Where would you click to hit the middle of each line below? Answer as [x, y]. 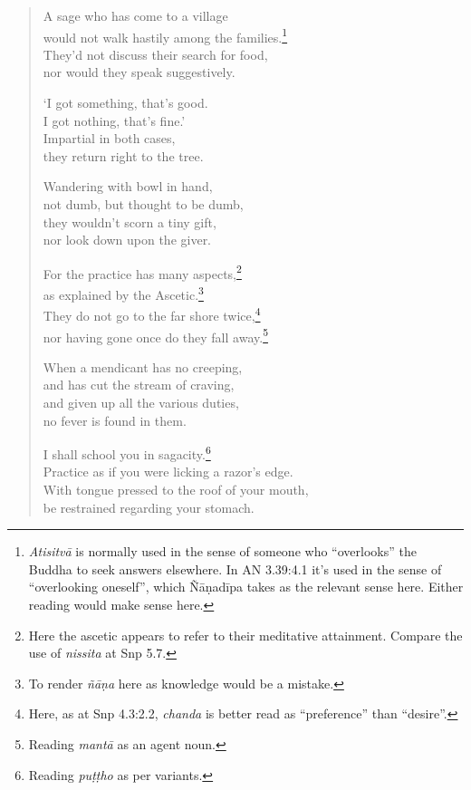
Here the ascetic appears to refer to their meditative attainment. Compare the [245, 635]
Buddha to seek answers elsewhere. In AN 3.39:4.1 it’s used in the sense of [235, 568]
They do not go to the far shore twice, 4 [152, 314]
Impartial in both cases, [109, 138]
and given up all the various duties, [141, 402]
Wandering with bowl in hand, [128, 186]
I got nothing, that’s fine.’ [114, 120]
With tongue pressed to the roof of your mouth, [176, 489]
